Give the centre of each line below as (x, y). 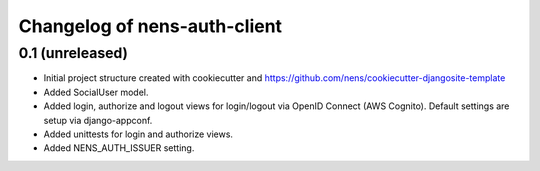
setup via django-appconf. (98, 120)
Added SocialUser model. (96, 92)
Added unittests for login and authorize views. (138, 134)
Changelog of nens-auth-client (150, 26)
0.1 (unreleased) (73, 53)
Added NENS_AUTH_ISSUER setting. (119, 148)
